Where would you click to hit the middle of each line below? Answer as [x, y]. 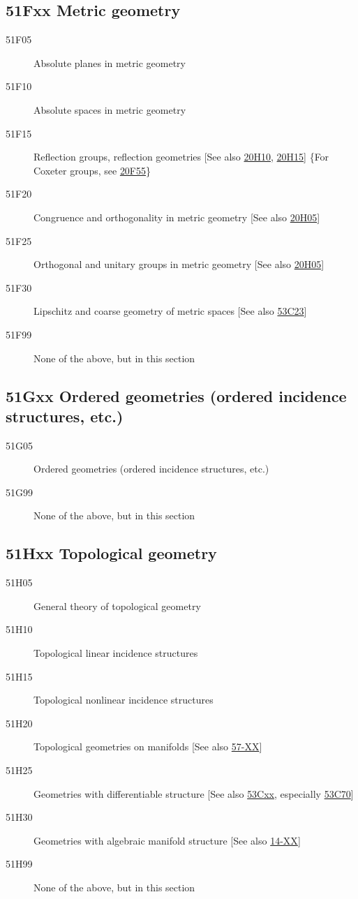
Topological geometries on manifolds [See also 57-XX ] [148, 746]
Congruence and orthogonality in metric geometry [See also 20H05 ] [177, 217]
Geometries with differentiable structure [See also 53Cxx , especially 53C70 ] [194, 793]
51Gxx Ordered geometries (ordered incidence [176, 395]
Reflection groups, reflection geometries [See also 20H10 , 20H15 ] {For [181, 157]
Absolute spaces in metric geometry [110, 109]
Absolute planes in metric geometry [110, 62]
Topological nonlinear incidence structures [124, 700]
